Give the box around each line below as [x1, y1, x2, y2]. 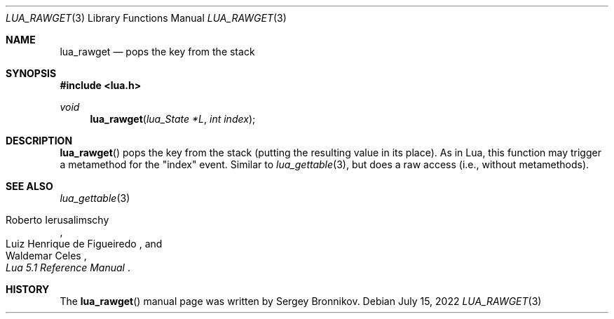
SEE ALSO [6, 180, 53, 192]
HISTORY [6, 283, 50, 295]
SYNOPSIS [6, 67, 57, 79]
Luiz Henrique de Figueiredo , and [6, 238, 163, 250]
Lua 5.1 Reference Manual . [6, 262, 130, 273]
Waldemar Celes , [6, 250, 87, 262]
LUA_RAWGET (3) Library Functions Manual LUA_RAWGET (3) [6, 12, 287, 24]
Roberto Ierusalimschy [6, 214, 109, 226]
